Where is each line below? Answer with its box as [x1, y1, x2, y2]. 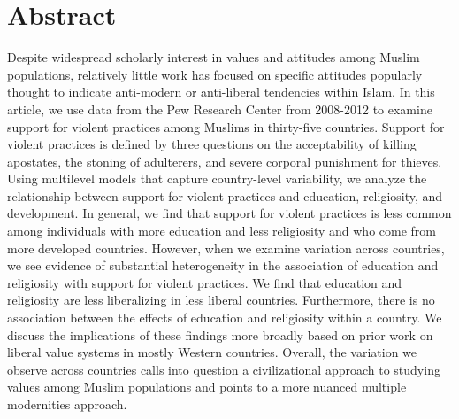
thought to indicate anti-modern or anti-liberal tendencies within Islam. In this [7, 82, 435, 101]
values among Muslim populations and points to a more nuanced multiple [7, 377, 407, 396]
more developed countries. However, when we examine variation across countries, [7, 238, 445, 257]
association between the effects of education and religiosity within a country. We [7, 308, 442, 327]
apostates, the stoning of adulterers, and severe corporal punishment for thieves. [7, 151, 442, 170]
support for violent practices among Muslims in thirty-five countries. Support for [7, 117, 445, 136]
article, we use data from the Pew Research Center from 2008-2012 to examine [7, 99, 432, 118]
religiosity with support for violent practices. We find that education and [7, 273, 402, 291]
